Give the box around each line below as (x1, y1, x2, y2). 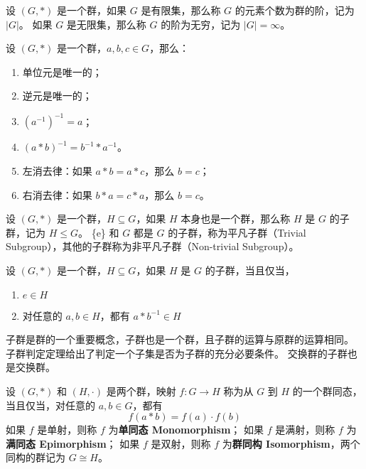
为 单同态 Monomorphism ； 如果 (108, 422, 264, 437)
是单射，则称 (37, 422, 97, 437)
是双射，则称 (151, 436, 211, 451)
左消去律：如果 (22, 163, 92, 178)
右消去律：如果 (22, 187, 92, 202)
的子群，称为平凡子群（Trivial (168, 225, 306, 239)
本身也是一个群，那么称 (181, 211, 291, 226)
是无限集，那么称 (66, 16, 146, 31)
